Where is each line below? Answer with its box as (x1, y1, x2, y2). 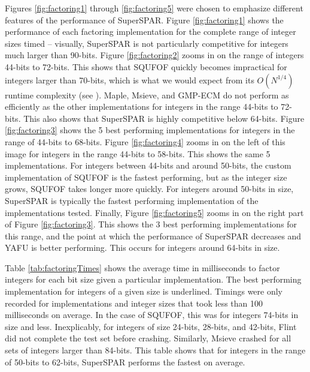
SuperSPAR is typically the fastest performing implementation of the (5, 194, 259, 206)
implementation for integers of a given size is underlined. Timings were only (5, 285, 283, 298)
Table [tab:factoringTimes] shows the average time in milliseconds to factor (5, 261, 280, 274)
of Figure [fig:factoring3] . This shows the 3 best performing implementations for (5, 218, 297, 230)
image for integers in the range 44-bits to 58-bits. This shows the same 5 (5, 147, 271, 160)
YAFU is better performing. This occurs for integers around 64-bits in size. (5, 241, 280, 254)
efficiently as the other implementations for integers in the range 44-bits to (5, 100, 278, 113)
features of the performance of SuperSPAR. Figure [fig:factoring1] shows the (5, 13, 284, 26)
